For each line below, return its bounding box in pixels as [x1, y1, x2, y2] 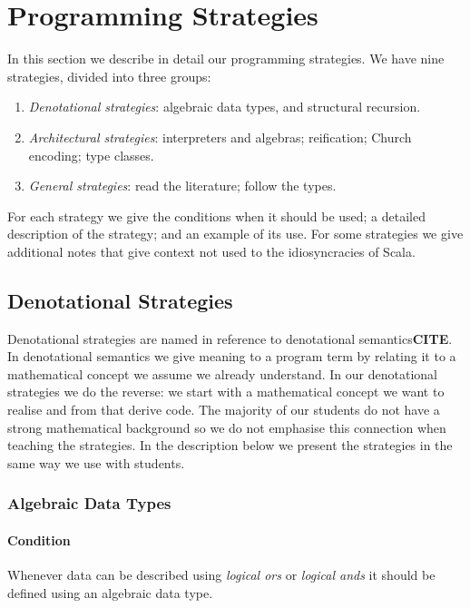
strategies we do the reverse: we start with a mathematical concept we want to [7, 382, 445, 401]
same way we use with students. [7, 453, 185, 472]
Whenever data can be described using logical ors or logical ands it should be [7, 565, 436, 584]
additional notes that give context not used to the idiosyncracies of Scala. [7, 241, 416, 260]
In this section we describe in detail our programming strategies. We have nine [7, 49, 445, 68]
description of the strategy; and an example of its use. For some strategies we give [7, 224, 464, 243]
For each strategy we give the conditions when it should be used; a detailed [7, 206, 426, 225]
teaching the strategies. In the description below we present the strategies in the [7, 436, 453, 455]
